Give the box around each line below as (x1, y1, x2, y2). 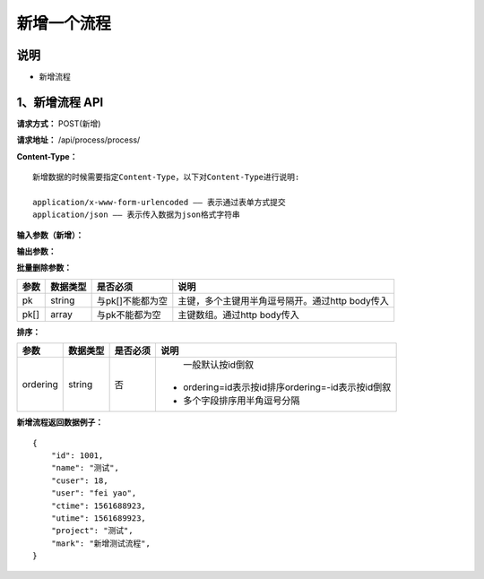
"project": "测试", (50, 525, 134, 536)
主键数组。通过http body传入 (177, 308, 299, 321)
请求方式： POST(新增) (16, 117, 101, 129)
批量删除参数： (16, 263, 72, 273)
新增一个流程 (16, 13, 112, 33)
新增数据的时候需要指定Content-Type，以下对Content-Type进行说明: (32, 172, 300, 183)
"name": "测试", (50, 462, 120, 473)
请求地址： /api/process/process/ (16, 134, 141, 145)
